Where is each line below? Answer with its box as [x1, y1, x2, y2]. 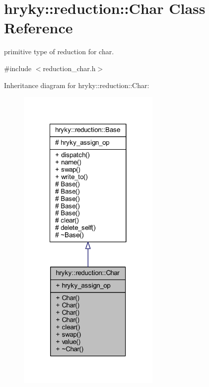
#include [4, 63, 32, 73]
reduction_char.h [43, 63, 96, 73]
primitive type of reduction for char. [4, 46, 114, 57]
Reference [4, 17, 73, 38]
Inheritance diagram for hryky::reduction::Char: [4, 80, 149, 90]
